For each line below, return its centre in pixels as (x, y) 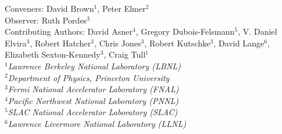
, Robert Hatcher (60, 43)
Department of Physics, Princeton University (89, 77)
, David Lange (239, 43)
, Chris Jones (118, 43)
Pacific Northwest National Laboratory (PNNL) (93, 100)
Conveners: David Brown (50, 8)
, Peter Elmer (121, 8)
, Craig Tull (125, 54)
